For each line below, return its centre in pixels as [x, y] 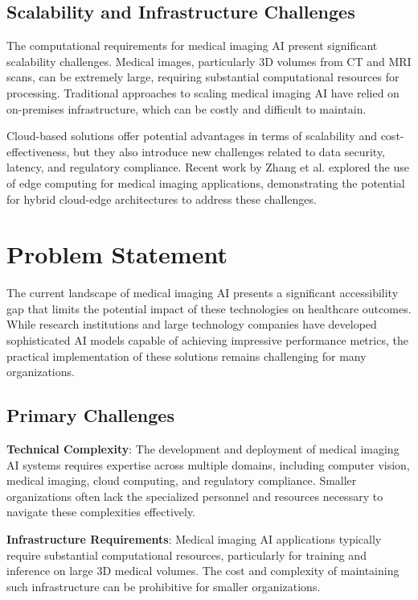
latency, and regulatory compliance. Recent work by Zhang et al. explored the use [208, 167]
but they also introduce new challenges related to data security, [229, 151]
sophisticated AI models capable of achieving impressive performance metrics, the [207, 340]
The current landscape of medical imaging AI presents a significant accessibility [203, 293]
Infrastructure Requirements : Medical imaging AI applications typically [194, 539]
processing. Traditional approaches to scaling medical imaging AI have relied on [203, 92]
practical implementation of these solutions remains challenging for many [186, 356]
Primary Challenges [90, 415]
